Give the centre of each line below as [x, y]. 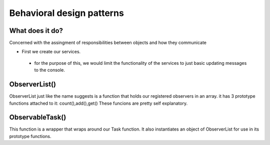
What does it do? [36, 31]
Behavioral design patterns [67, 13]
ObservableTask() [38, 117]
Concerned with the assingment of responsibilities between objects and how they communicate [108, 43]
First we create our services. [51, 52]
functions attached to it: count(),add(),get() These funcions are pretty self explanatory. [98, 103]
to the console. [49, 70]
